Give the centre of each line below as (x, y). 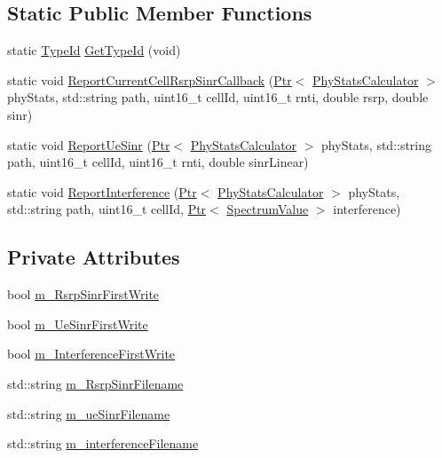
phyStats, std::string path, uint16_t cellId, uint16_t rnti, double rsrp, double (218, 97)
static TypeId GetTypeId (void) (94, 50)
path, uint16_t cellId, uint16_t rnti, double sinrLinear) (158, 162)
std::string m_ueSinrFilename (89, 413)
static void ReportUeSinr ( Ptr (89, 144)
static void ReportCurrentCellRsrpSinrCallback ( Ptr (150, 79)
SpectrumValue (268, 209)
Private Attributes (94, 257)
